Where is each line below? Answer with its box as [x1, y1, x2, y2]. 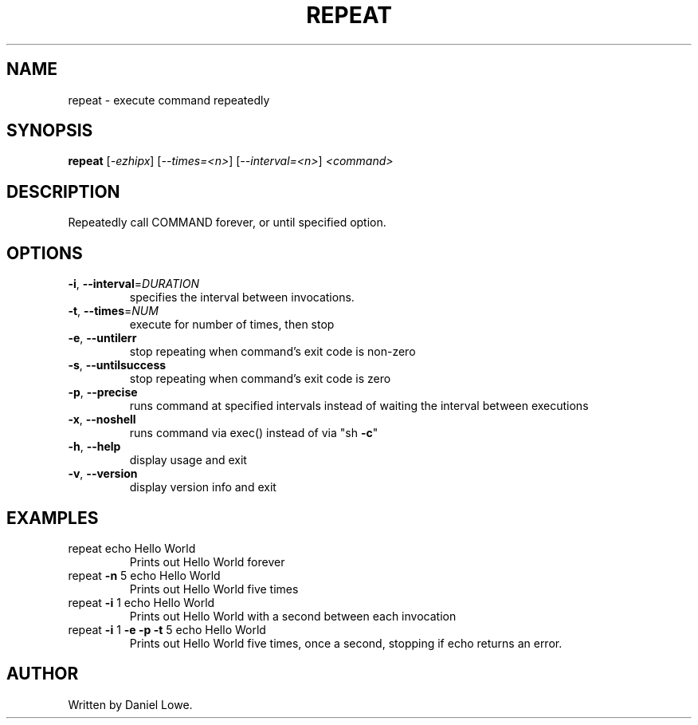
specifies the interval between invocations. [129, 290, 355, 305]
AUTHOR [6, 664, 79, 684]
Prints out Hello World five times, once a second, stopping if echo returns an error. [129, 636, 563, 650]
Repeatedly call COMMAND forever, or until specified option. [68, 215, 386, 230]
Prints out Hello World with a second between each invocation [129, 609, 457, 623]
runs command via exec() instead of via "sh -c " [129, 426, 378, 440]
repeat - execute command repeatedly [68, 93, 270, 107]
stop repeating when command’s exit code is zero [129, 372, 391, 386]
